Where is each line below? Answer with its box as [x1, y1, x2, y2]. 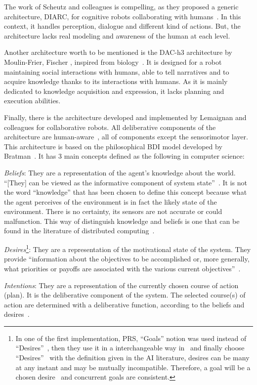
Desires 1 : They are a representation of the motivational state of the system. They [4, 243, 251, 254]
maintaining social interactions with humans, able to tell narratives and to [4, 66, 229, 77]
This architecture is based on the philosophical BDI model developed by [4, 141, 222, 151]
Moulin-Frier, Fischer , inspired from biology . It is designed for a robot [4, 56, 222, 67]
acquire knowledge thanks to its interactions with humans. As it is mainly [4, 76, 228, 86]
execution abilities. [4, 95, 61, 106]
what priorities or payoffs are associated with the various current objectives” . [4, 263, 241, 273]
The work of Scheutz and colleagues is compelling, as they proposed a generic [4, 1, 239, 11]
